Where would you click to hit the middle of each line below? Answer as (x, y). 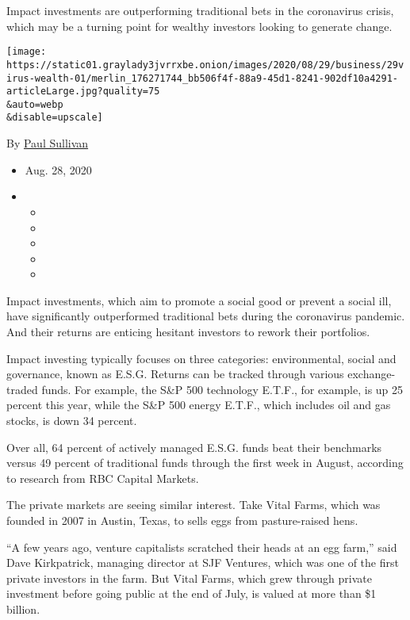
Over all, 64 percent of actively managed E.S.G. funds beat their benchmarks (194, 447)
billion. (23, 609)
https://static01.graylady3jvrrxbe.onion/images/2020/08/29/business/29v (205, 65)
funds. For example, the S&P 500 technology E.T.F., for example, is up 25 (222, 389)
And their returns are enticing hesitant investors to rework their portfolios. (188, 332)
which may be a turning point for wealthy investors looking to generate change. (199, 26)
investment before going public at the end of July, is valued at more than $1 (192, 593)
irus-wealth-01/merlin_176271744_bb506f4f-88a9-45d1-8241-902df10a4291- (202, 78)
